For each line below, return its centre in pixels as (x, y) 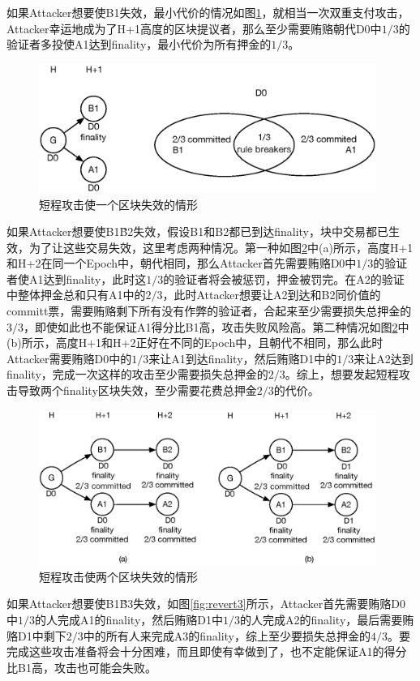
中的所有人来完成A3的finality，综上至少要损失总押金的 (227, 635)
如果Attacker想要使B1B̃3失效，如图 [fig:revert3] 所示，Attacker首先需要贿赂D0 (206, 604)
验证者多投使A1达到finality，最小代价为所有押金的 (139, 44)
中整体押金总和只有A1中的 (76, 295)
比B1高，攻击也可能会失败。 (81, 667)
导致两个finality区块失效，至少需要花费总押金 (137, 390)
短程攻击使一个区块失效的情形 (118, 204)
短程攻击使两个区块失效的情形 (118, 576)
